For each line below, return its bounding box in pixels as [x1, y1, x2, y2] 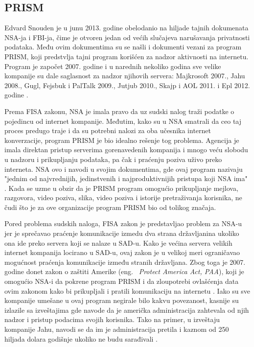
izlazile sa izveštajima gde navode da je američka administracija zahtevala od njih [4, 304, 249, 315]
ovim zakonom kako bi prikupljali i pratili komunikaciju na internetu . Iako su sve [4, 285, 250, 296]
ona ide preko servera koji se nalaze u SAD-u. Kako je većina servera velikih [4, 237, 232, 248]
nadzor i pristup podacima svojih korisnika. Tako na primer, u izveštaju [4, 314, 220, 324]
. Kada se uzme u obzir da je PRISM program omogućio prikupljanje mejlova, [4, 183, 238, 193]
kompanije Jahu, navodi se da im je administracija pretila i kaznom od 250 [4, 324, 229, 334]
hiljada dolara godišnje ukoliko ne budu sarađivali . [4, 333, 158, 344]
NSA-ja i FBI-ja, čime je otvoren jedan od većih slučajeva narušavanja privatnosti [4, 32, 250, 42]
